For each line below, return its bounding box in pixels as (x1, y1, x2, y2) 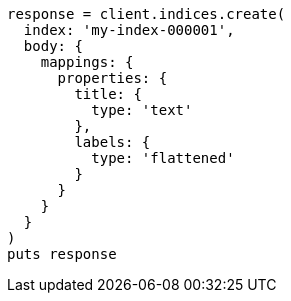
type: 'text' (91, 102, 193, 118)
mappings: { (40, 54, 134, 70)
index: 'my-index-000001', (23, 22, 235, 38)
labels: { (74, 134, 151, 150)
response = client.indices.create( (7, 6, 286, 22)
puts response (7, 246, 117, 262)
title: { (74, 86, 142, 102)
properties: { (57, 70, 168, 86)
